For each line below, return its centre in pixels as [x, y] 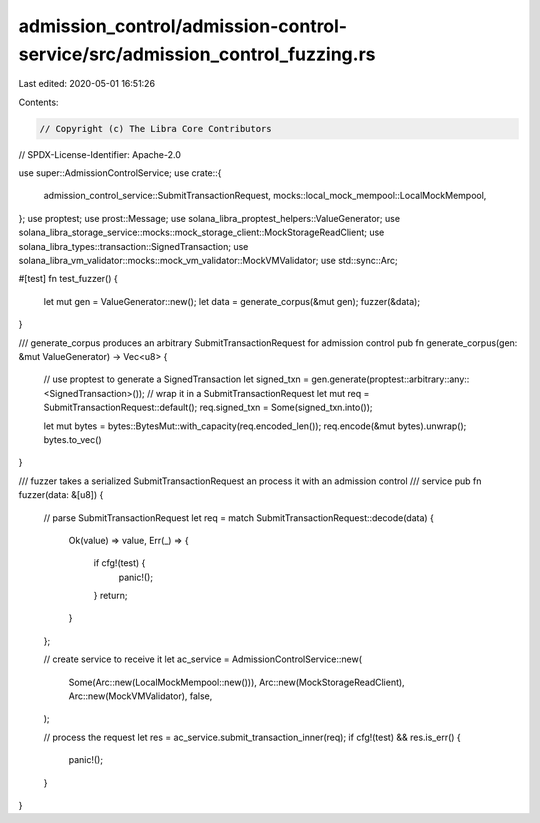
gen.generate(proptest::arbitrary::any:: [390, 379]
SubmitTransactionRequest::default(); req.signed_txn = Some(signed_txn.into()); [208, 407]
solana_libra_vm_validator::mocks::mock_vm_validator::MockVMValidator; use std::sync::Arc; [208, 261]
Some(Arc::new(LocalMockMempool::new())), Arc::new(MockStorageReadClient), [236, 682]
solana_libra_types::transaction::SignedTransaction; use [133, 246]
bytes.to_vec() [72, 439]
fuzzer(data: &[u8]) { [61, 495]
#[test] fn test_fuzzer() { [68, 279]
